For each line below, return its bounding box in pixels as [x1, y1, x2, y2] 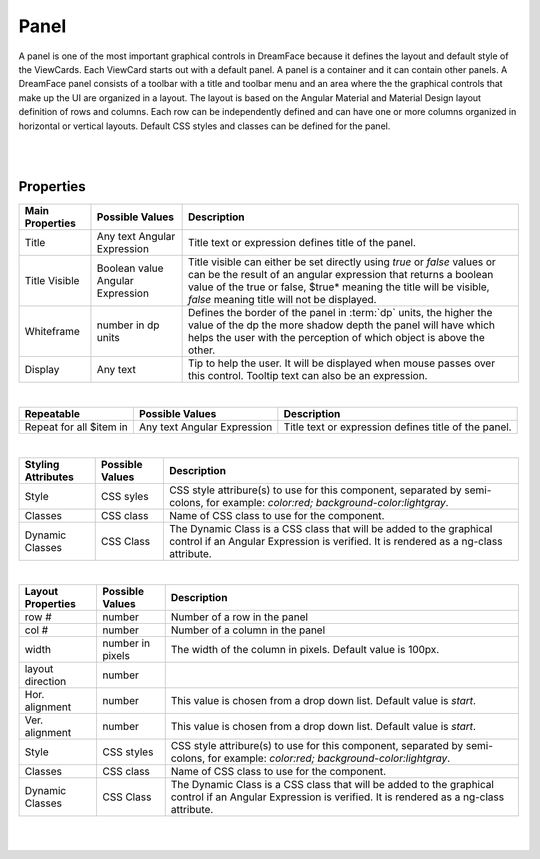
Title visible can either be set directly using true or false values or [187, 255, 497, 269]
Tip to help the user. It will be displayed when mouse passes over [187, 356, 495, 370]
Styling [24, 457, 60, 471]
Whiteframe [24, 325, 80, 339]
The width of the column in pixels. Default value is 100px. [170, 643, 440, 657]
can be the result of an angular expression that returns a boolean [187, 268, 494, 282]
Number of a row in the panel [170, 610, 309, 624]
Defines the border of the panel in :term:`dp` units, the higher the [187, 306, 493, 320]
